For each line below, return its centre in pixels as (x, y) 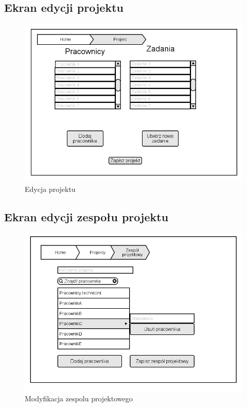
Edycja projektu (50, 189)
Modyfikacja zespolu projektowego (79, 398)
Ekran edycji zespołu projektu (86, 217)
